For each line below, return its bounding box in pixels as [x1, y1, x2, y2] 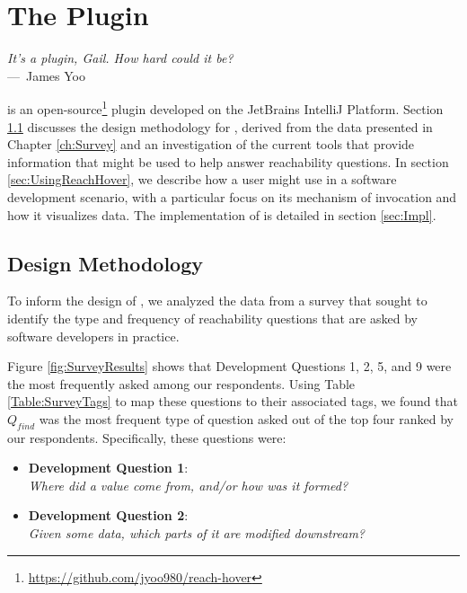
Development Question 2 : [28, 506, 189, 525]
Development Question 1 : [28, 458, 189, 477]
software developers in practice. [7, 326, 180, 345]
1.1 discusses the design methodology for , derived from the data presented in [7, 117, 433, 136]
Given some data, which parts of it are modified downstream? [28, 524, 365, 543]
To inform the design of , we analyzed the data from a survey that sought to [7, 291, 427, 310]
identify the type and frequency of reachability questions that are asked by [7, 308, 418, 327]
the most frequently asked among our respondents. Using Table [7, 374, 356, 393]
